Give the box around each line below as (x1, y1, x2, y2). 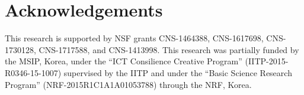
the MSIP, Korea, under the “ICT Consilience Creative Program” (5, 55, 242, 67)
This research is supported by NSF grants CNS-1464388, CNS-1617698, (5, 32, 264, 44)
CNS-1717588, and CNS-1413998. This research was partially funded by (39, 43, 299, 55)
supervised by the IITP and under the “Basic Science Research (63, 66, 292, 78)
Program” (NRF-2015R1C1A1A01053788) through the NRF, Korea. (5, 78, 252, 90)
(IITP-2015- (245, 55, 289, 67)
